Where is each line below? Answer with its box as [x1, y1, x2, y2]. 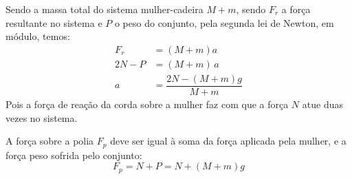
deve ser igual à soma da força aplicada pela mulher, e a [110, 134, 346, 148]
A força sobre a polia [5, 134, 94, 148]
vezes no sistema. [5, 110, 78, 125]
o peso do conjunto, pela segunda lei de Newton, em [114, 15, 334, 30]
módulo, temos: [5, 29, 70, 43]
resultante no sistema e [5, 15, 102, 30]
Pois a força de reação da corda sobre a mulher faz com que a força [5, 96, 289, 111]
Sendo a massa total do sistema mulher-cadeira [5, 2, 203, 16]
